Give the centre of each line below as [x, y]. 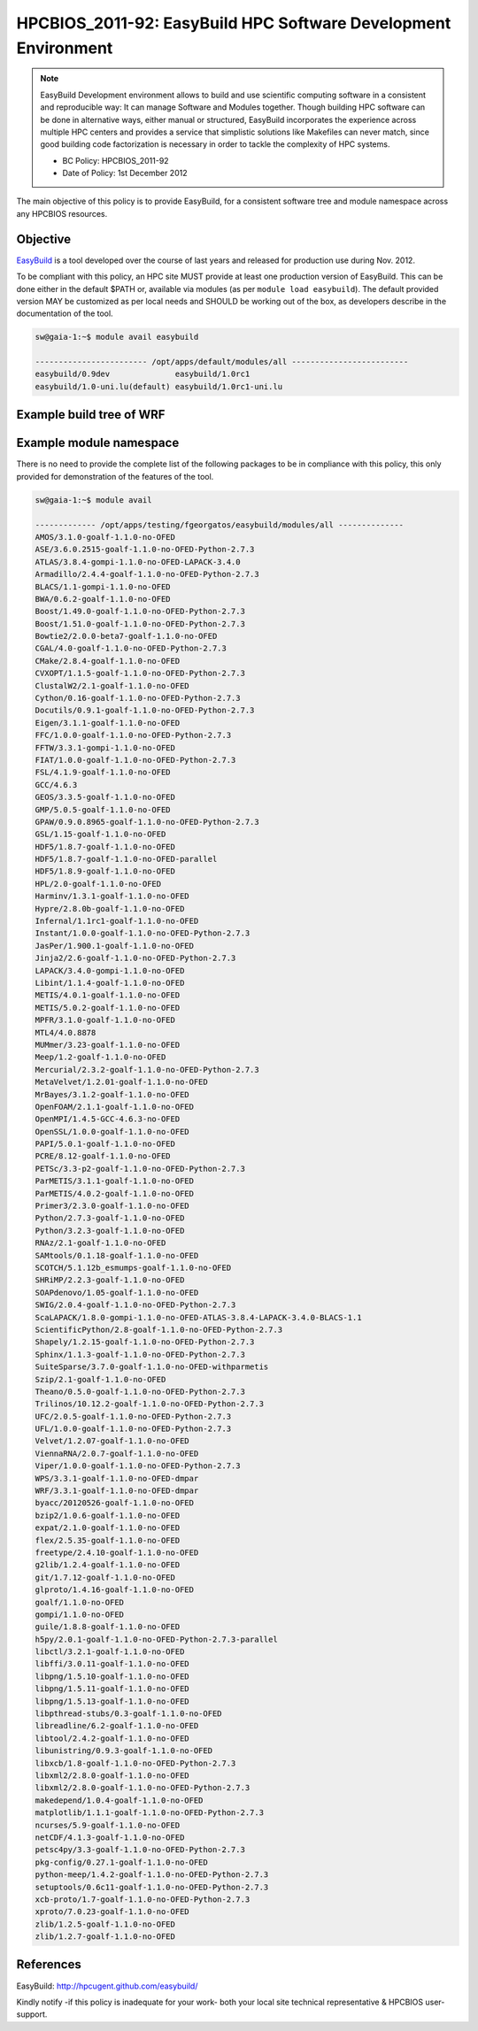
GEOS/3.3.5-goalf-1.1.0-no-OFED [105, 797]
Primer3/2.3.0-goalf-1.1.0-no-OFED [112, 1206]
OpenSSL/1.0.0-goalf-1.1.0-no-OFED [112, 1131]
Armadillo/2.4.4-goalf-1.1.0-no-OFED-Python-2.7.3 [147, 574]
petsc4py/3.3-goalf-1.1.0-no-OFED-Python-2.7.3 [140, 1850]
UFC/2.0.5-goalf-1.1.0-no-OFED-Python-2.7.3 [133, 1416]
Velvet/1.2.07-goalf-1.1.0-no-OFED [112, 1441]
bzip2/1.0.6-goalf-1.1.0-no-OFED [108, 1515]
